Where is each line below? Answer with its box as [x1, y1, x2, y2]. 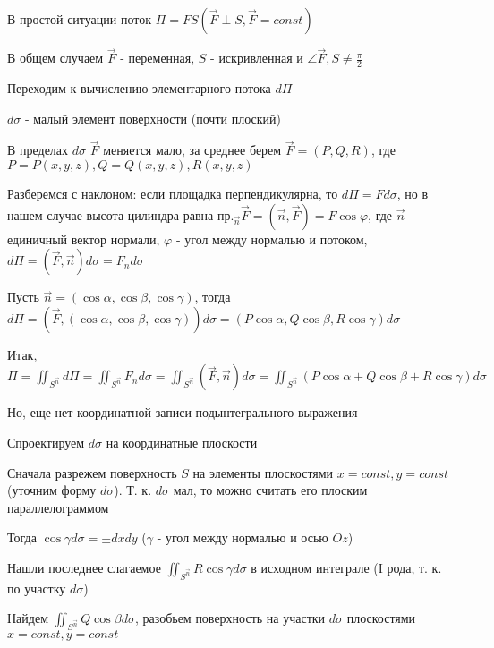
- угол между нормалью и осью [157, 528, 328, 547]
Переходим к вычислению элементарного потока [7, 79, 271, 98]
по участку [7, 578, 66, 597]
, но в [396, 184, 429, 203]
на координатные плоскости [106, 433, 258, 452]
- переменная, [120, 48, 195, 67]
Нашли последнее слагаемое [7, 558, 161, 576]
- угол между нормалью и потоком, [175, 229, 368, 248]
